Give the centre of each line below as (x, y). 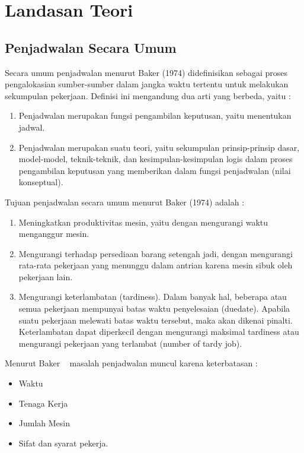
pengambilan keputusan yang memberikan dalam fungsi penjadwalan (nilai (155, 170)
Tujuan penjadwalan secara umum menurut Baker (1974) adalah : (125, 202)
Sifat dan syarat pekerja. (63, 443)
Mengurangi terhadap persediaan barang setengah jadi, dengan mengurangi (156, 253)
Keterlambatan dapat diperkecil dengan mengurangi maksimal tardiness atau (159, 332)
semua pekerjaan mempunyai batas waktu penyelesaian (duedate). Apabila (154, 308)
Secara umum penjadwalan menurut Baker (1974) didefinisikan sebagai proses (146, 72)
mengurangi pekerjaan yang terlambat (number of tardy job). (130, 343)
